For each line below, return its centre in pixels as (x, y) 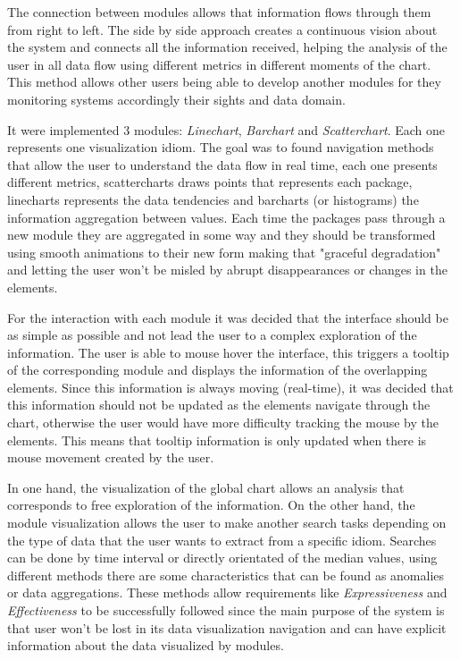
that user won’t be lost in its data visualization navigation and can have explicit (227, 627)
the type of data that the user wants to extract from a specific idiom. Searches (222, 540)
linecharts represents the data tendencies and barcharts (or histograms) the (213, 199)
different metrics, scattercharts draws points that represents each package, (210, 182)
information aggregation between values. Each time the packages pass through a (226, 217)
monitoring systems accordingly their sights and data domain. (176, 99)
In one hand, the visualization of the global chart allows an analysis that (206, 487)
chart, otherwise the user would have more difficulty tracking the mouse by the (223, 423)
